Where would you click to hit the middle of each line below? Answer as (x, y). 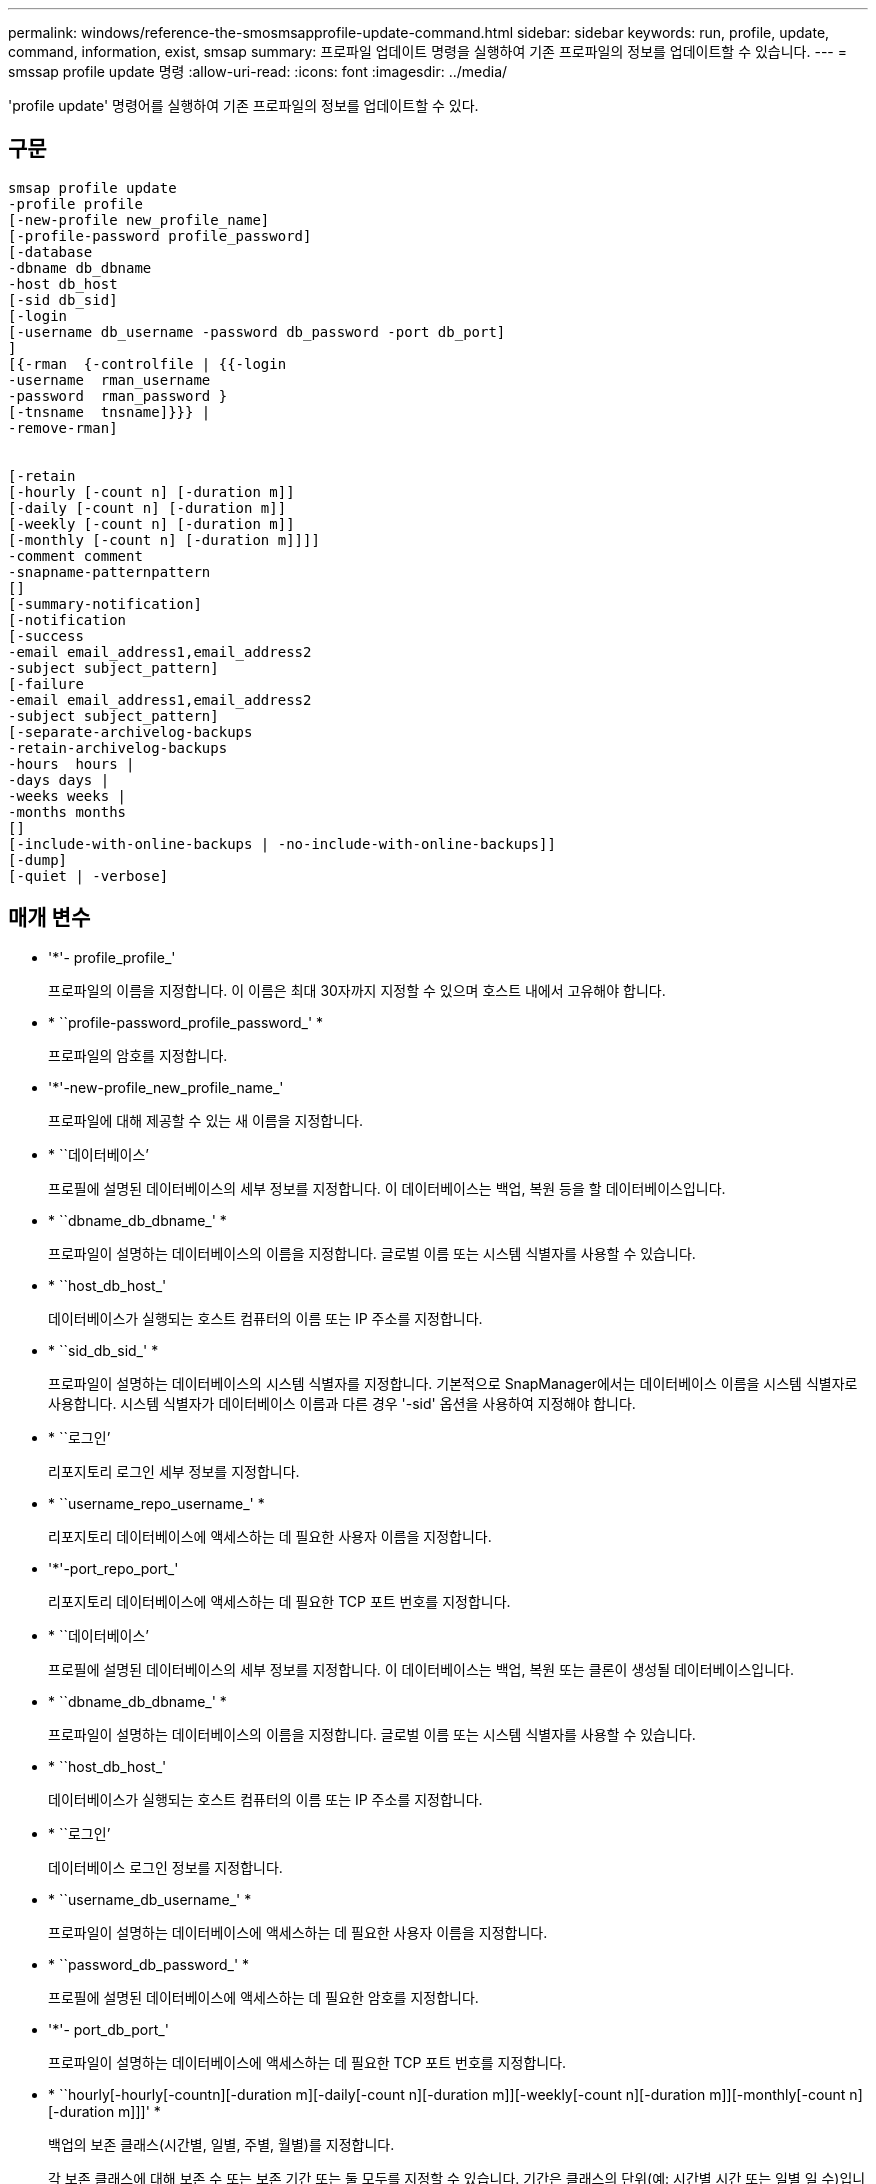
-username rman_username (109, 379)
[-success (46, 635)
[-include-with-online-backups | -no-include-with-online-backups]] (282, 843)
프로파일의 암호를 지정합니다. (138, 1055)
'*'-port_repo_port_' (113, 1568)
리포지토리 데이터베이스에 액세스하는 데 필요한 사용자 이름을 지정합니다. (270, 1536)
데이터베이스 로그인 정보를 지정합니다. (165, 1867)
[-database (50, 251)
